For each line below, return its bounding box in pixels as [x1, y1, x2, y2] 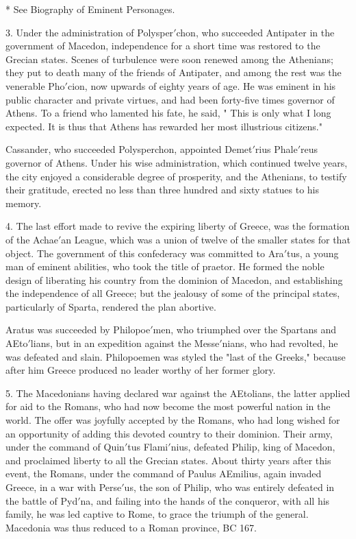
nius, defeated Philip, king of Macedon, [170, 440, 335, 454]
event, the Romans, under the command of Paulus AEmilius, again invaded [5, 466, 322, 481]
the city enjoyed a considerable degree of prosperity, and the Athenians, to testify [5, 169, 347, 183]
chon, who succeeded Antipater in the [176, 25, 335, 39]
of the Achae [5, 232, 58, 246]
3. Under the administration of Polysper [5, 25, 174, 39]
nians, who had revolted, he [222, 336, 338, 350]
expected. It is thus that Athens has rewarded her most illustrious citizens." [5, 119, 322, 133]
